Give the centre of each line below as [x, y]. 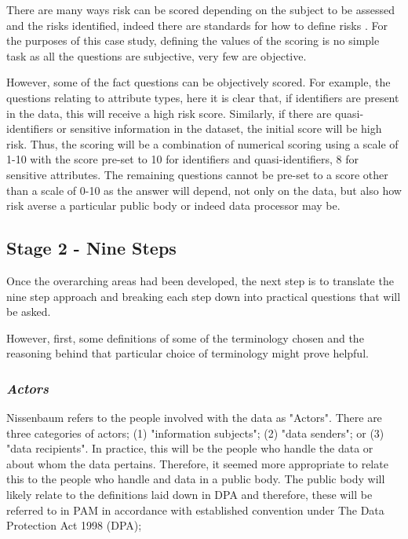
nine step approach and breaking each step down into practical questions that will [204, 296]
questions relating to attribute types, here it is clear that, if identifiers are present [203, 97]
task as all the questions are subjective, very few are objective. [157, 55]
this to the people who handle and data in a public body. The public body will [196, 479]
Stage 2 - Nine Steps [91, 248]
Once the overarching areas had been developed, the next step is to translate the [200, 280]
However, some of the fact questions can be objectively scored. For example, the [199, 82]
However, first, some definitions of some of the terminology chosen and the [185, 337]
